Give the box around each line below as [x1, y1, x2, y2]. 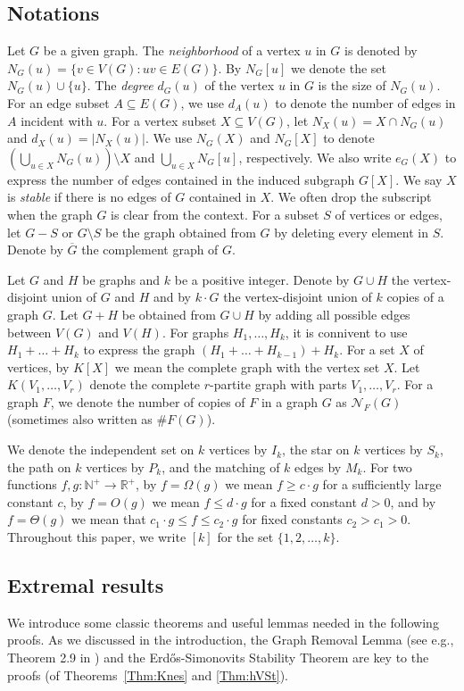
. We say [395, 170, 443, 188]
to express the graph [83, 340, 195, 359]
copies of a [386, 287, 444, 306]
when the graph [7, 204, 93, 223]
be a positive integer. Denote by [174, 270, 350, 288]
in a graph [261, 392, 318, 411]
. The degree [87, 76, 153, 95]
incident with [21, 111, 93, 129]
